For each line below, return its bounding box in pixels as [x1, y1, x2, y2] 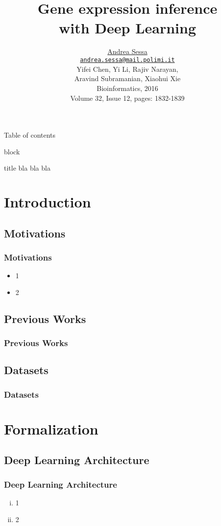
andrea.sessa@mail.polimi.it [80, 57, 175, 64]
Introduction [4, 192, 91, 212]
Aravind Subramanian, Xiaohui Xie [74, 73, 181, 84]
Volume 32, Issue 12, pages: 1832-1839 [70, 92, 185, 103]
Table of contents [4, 130, 56, 140]
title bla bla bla [4, 163, 50, 173]
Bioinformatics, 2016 [97, 83, 158, 93]
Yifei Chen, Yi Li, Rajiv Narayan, [76, 63, 178, 74]
